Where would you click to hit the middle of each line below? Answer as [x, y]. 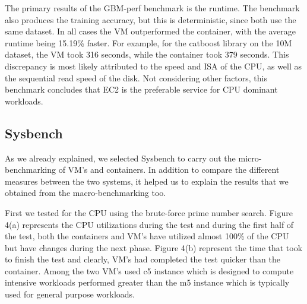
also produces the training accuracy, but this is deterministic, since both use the [151, 19]
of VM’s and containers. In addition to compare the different [169, 170]
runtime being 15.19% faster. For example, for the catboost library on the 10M [148, 42]
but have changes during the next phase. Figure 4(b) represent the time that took [154, 247]
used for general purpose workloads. [70, 294]
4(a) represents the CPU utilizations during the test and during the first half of [149, 224]
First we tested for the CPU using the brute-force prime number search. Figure [149, 212]
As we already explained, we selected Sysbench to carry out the [120, 158]
